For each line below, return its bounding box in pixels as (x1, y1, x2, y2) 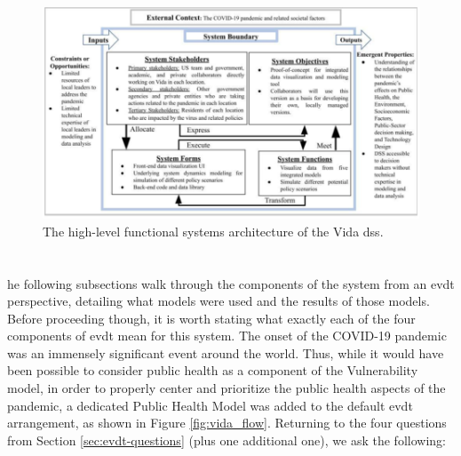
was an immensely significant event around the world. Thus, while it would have (7, 343, 444, 362)
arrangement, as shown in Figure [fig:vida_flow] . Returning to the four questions (7, 413, 447, 432)
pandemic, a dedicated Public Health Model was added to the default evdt (7, 396, 413, 414)
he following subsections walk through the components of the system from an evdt (7, 274, 455, 292)
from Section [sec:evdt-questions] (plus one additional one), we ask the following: (7, 430, 446, 449)
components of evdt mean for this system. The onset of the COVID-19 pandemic (7, 326, 447, 345)
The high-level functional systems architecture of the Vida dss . (43, 221, 384, 240)
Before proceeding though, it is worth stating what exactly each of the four (7, 308, 416, 327)
